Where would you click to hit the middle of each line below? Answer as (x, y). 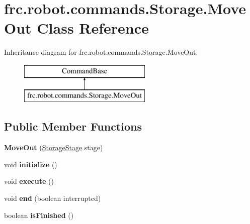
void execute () (29, 181)
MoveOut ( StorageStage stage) (54, 147)
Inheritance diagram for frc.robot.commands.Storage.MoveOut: (101, 52)
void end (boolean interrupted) (53, 198)
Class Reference (93, 28)
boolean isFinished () (39, 215)
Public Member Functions (73, 126)
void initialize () (31, 164)
